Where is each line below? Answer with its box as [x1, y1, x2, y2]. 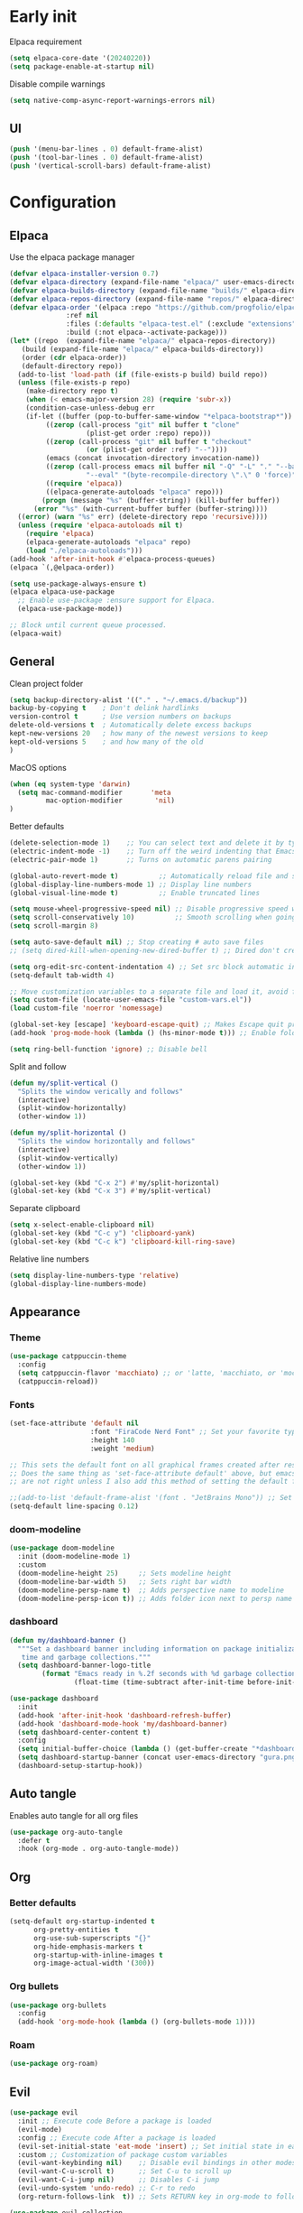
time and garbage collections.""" [21, 1653, 151, 1662]
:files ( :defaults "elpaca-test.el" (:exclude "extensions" [66, 319, 297, 329]
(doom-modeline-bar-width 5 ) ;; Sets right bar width [17, 1577, 232, 1586]
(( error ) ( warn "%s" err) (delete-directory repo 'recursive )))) [17, 513, 269, 522]
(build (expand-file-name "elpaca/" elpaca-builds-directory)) [21, 345, 264, 354]
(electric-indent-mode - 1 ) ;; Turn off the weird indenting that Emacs [9, 847, 297, 856]
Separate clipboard [9, 1203, 81, 1214]
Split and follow [9, 1060, 68, 1071]
